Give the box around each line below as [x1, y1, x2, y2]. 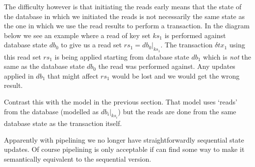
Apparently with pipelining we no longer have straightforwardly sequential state [4, 134, 244, 145]
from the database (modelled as [4, 106, 99, 116]
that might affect [48, 70, 99, 81]
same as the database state [4, 61, 85, 71]
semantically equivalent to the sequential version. [4, 153, 152, 164]
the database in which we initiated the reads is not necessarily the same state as [4, 11, 245, 21]
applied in [4, 70, 34, 81]
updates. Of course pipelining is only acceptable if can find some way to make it [4, 144, 245, 154]
